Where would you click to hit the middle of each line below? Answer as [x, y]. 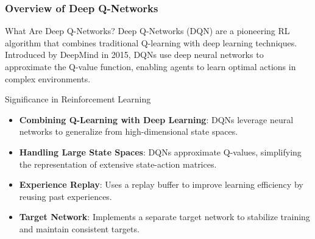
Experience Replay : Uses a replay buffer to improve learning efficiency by [161, 184]
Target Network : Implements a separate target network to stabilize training [165, 217]
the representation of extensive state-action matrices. [118, 164]
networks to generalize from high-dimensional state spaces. [129, 131]
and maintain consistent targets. [79, 228]
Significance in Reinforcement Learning [78, 99]
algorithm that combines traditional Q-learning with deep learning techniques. [151, 42]
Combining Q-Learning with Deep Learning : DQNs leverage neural [156, 119]
